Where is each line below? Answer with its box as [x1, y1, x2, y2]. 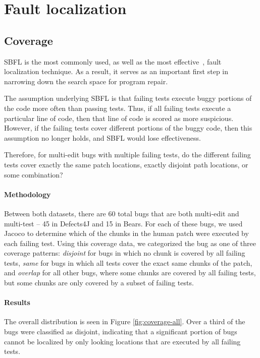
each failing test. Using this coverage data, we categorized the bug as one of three [4, 237, 256, 248]
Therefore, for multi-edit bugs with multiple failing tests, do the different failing [4, 149, 251, 160]
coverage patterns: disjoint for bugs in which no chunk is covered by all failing [4, 248, 245, 258]
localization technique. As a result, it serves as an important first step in [4, 66, 229, 77]
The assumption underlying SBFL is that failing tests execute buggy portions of [4, 93, 252, 103]
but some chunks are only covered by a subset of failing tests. [4, 277, 194, 288]
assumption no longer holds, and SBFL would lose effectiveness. [4, 132, 201, 143]
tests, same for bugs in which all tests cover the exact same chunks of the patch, [4, 257, 252, 268]
